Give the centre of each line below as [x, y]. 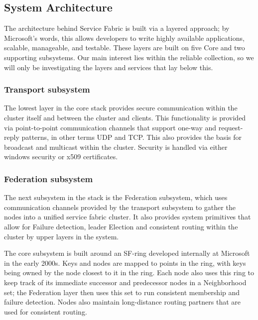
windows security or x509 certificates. [61, 157]
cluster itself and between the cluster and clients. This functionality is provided [125, 117]
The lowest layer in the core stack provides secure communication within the [121, 108]
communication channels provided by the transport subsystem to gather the [120, 207]
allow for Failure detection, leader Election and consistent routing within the [121, 226]
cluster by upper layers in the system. [62, 236]
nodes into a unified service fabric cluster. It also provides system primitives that [128, 217]
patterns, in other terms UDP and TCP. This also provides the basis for [131, 137]
